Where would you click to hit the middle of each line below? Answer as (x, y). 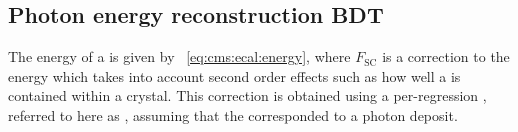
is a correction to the (446, 56)
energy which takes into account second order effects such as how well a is (234, 75)
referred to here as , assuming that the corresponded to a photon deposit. (233, 114)
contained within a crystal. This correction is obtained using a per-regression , (247, 95)
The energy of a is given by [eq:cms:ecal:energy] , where (179, 56)
